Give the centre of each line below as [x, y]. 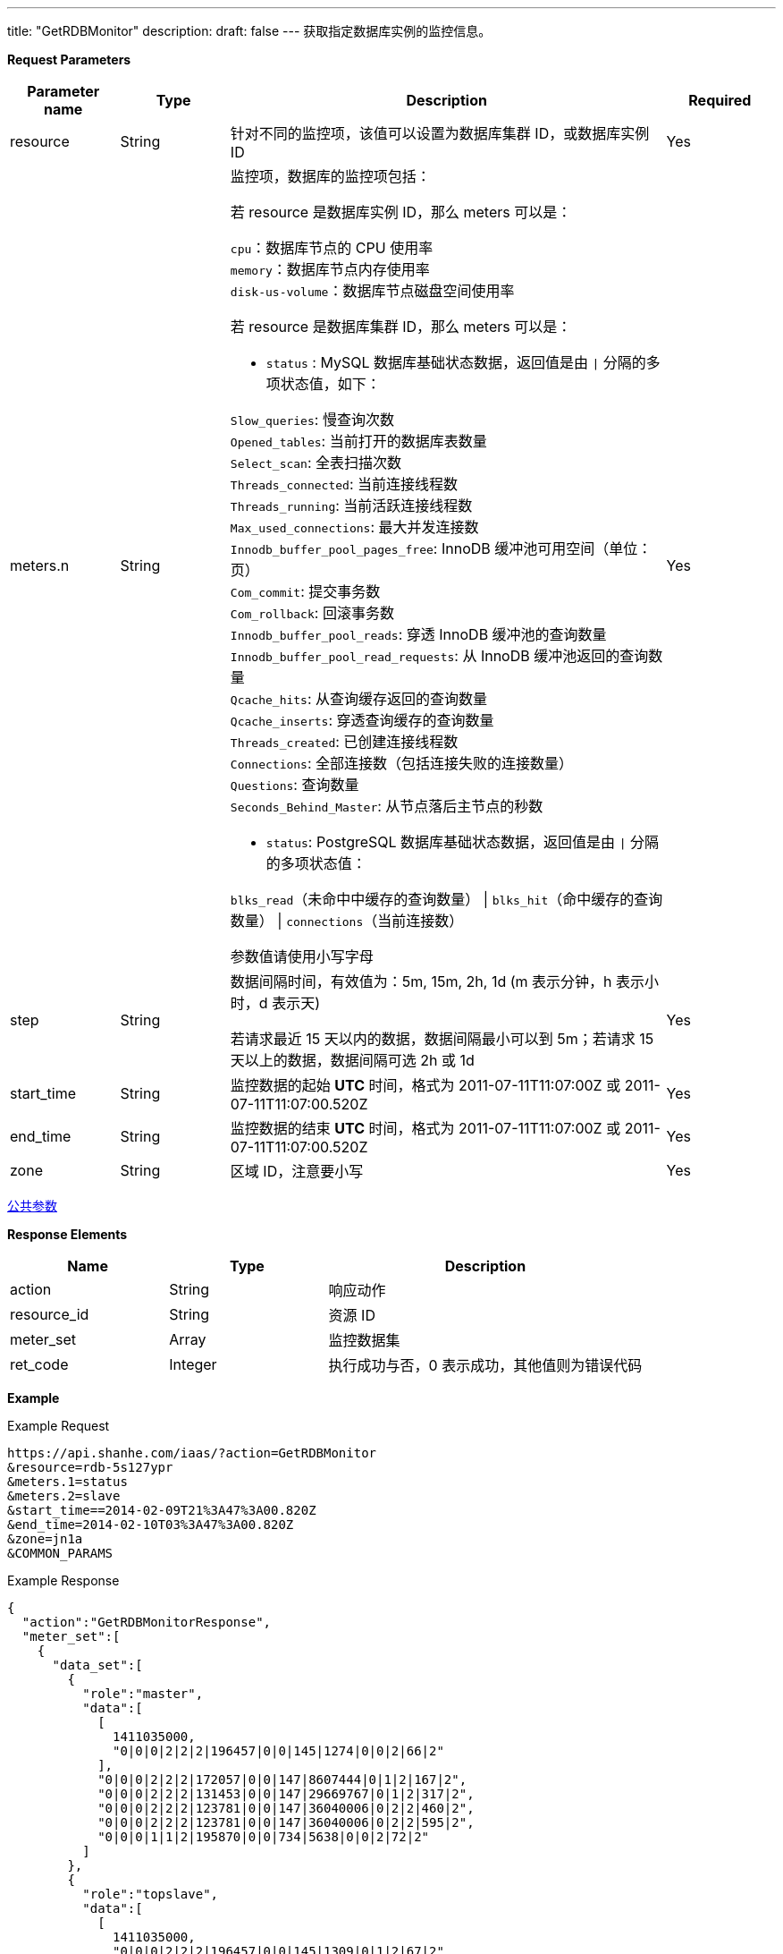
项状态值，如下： [323, 384]
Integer [193, 1364]
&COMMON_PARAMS [60, 1553]
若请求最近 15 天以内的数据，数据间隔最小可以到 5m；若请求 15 [442, 1039]
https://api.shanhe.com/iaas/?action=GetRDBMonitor [192, 1453]
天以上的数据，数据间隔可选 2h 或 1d [352, 1060]
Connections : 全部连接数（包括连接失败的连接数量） [402, 763]
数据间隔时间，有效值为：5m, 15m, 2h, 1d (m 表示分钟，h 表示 [438, 981]
